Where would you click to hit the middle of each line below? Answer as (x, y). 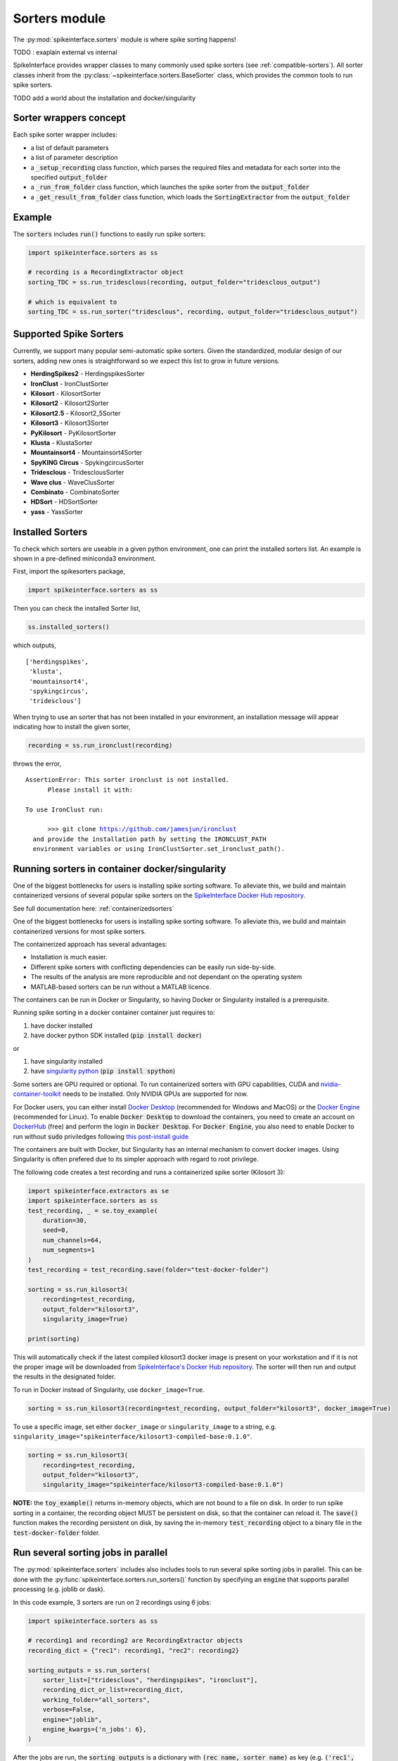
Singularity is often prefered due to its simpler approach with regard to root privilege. (136, 1159)
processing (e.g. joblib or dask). (59, 1589)
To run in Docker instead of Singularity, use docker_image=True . (109, 1389)
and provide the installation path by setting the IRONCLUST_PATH (149, 839)
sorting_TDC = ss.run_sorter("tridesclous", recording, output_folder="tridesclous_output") (193, 311)
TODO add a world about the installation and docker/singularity (104, 98)
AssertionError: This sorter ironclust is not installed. (128, 780)
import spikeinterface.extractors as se (98, 1191)
